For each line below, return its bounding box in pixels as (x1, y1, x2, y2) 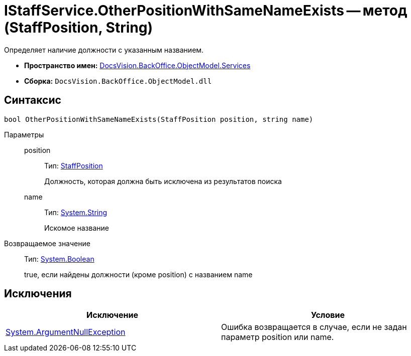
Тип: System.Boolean (24, 254, 94, 263)
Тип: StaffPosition (44, 161, 103, 170)
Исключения (4, 287, 72, 300)
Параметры (4, 130, 44, 139)
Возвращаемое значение (4, 239, 90, 248)
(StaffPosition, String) (4, 19, 153, 36)
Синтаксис (4, 94, 61, 107)
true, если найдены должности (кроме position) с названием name (24, 270, 253, 279)
